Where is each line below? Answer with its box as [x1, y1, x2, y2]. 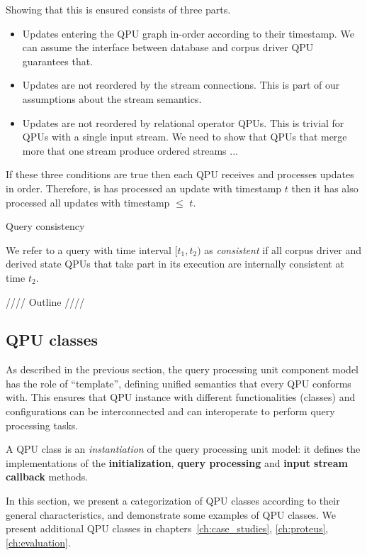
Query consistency [6, 219, 85, 233]
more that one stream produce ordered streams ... [22, 143, 238, 158]
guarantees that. [22, 53, 94, 68]
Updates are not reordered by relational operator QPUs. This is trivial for [22, 115, 344, 130]
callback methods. [6, 469, 89, 484]
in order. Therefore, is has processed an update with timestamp [6, 180, 282, 195]
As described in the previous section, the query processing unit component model [6, 362, 359, 377]
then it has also [291, 180, 358, 195]
